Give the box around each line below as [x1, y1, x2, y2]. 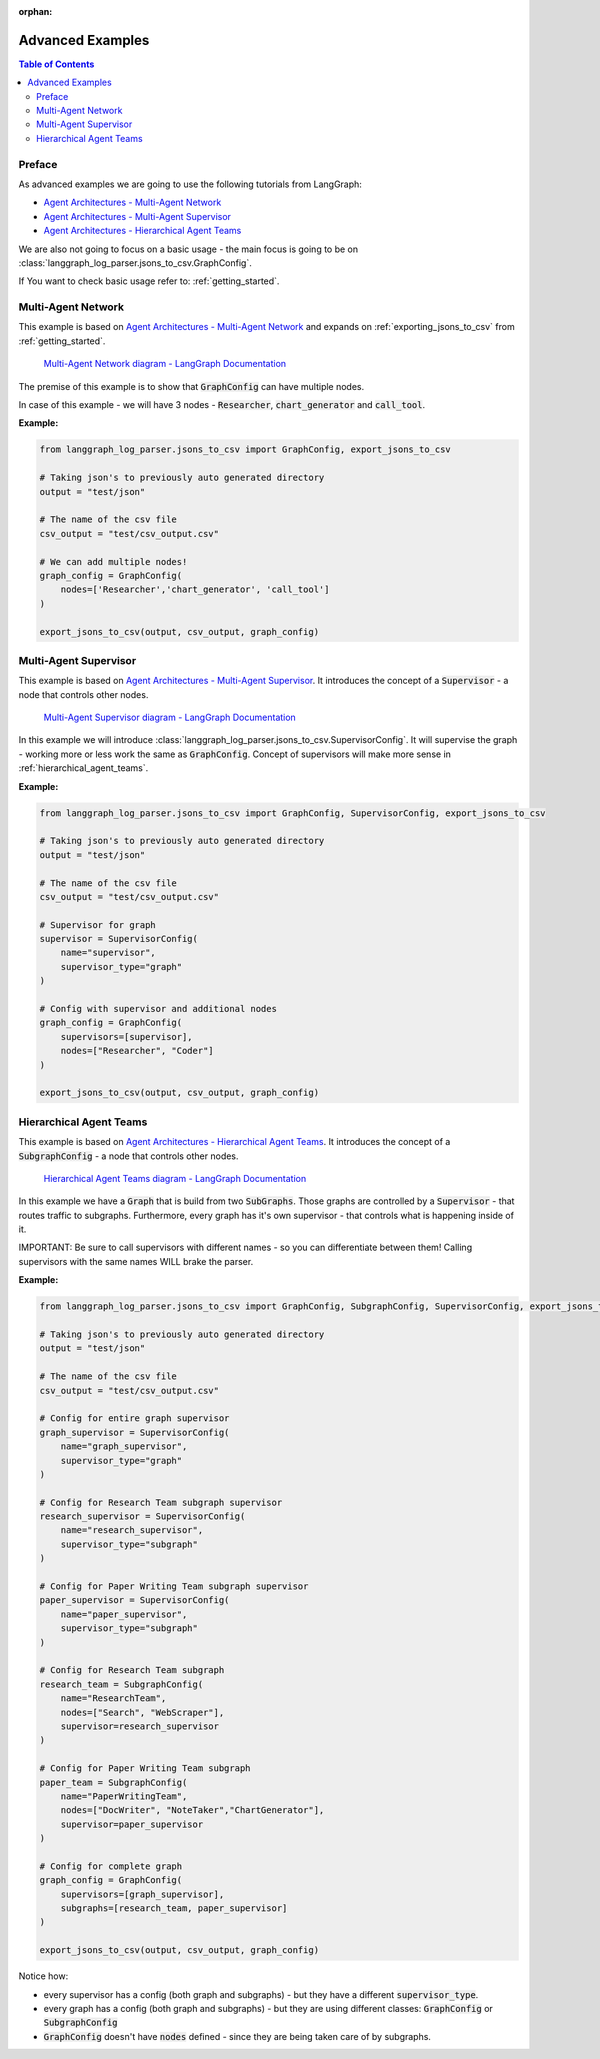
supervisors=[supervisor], [60, 1031, 194, 1042]
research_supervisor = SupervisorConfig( [39, 1511, 246, 1522]
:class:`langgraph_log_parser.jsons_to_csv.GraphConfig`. [18, 256, 252, 269]
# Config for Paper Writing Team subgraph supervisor [39, 1581, 309, 1592]
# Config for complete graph [39, 1860, 183, 1872]
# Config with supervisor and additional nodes [39, 1003, 277, 1015]
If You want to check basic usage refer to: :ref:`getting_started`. [18, 275, 280, 287]
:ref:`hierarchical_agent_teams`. [18, 762, 149, 774]
